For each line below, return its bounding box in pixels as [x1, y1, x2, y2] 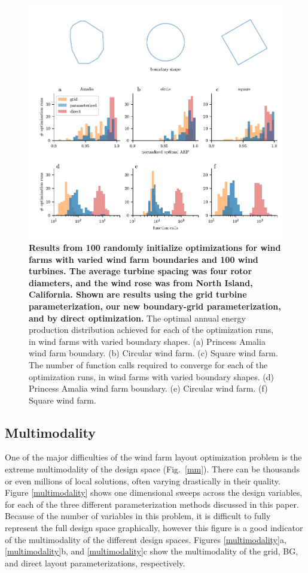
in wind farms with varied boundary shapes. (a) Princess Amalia [29, 335, 266, 347]
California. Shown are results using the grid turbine [29, 288, 247, 301]
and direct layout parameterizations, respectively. [5, 556, 185, 569]
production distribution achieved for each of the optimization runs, [29, 323, 274, 336]
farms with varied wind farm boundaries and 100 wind [29, 253, 258, 265]
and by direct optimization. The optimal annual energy [29, 311, 246, 324]
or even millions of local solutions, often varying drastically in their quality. [5, 474, 280, 487]
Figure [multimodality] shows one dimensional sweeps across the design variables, [5, 486, 303, 499]
